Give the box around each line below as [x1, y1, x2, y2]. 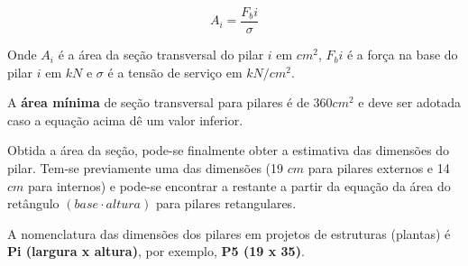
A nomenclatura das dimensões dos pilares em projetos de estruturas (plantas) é [7, 224, 451, 243]
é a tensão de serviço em [107, 62, 243, 81]
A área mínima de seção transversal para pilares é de [7, 93, 309, 112]
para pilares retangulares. [155, 194, 297, 213]
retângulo [7, 194, 60, 213]
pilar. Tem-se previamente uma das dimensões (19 [7, 159, 284, 178]
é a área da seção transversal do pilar [58, 45, 264, 64]
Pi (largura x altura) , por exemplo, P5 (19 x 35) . [7, 242, 305, 261]
